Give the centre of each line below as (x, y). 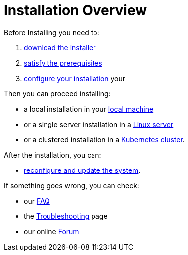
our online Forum (51, 231)
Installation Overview (75, 10)
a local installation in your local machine (89, 109)
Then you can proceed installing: (57, 93)
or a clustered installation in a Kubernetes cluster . (104, 139)
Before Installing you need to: (52, 32)
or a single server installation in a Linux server (99, 124)
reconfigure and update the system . (82, 170)
